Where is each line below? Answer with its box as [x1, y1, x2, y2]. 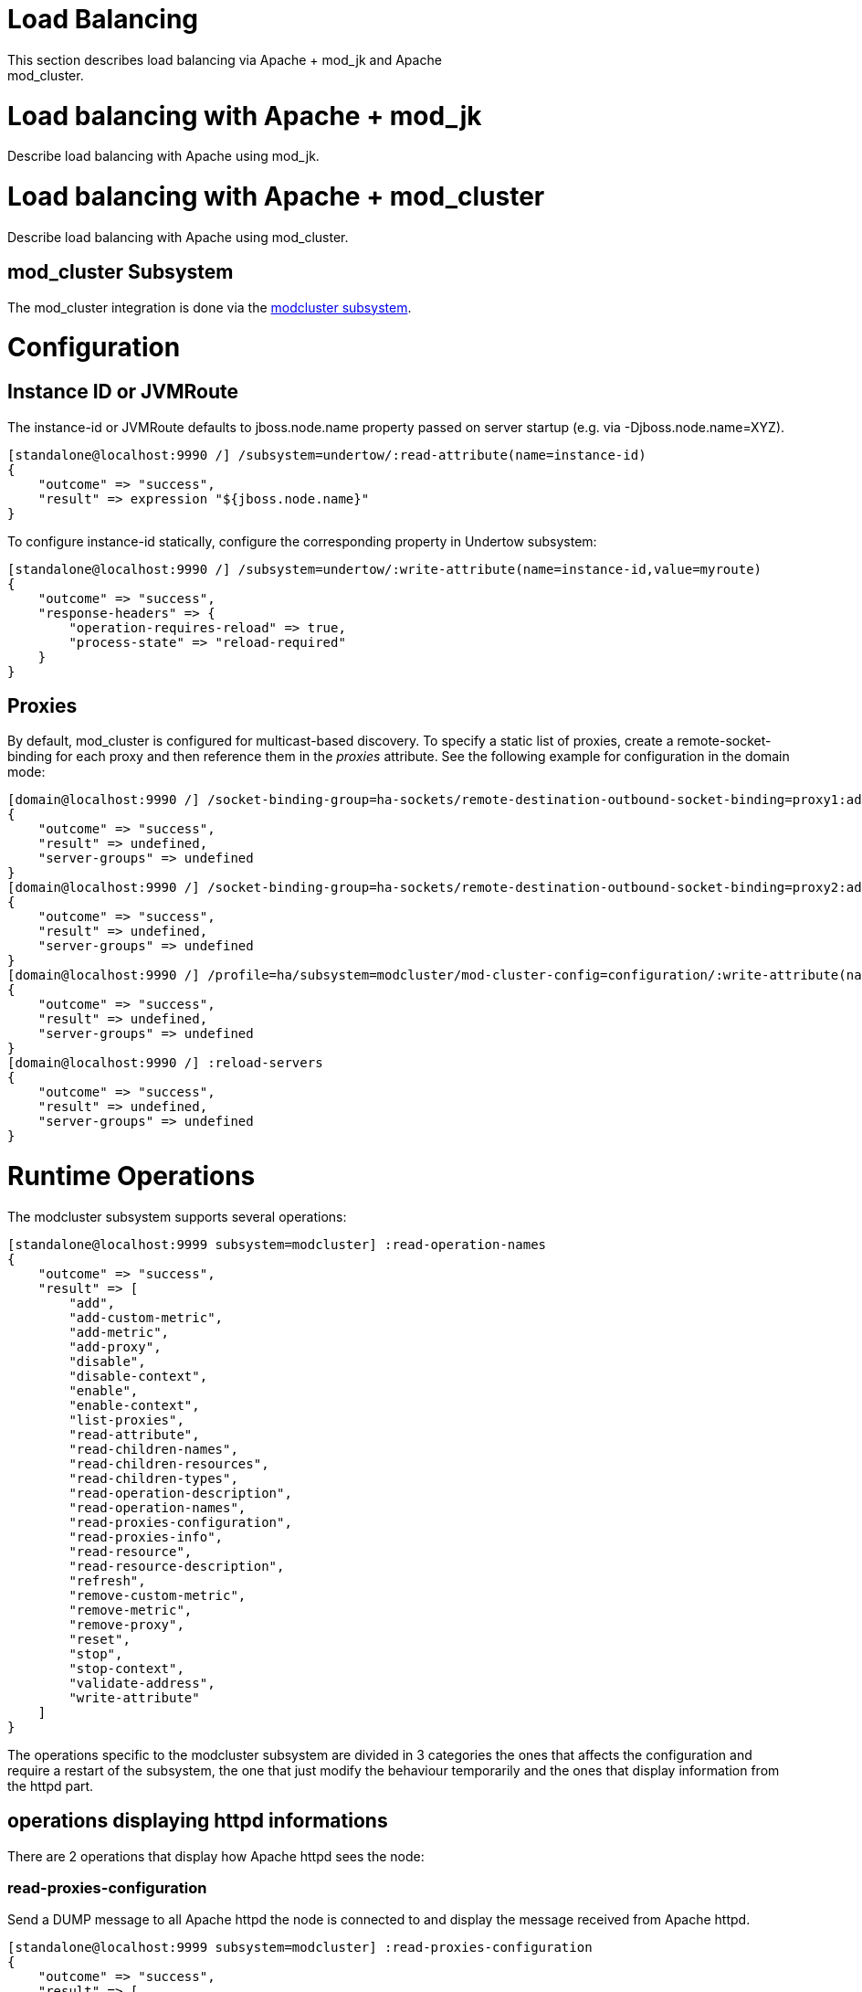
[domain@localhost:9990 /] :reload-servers [7, 1055, 323, 1071]
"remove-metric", [68, 1602, 193, 1617]
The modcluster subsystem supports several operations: [7, 1208, 347, 1224]
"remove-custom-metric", [68, 1587, 247, 1603]
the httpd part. [7, 1777, 94, 1794]
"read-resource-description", [68, 1558, 285, 1573]
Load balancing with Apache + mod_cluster [7, 181, 545, 212]
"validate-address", [68, 1675, 215, 1690]
